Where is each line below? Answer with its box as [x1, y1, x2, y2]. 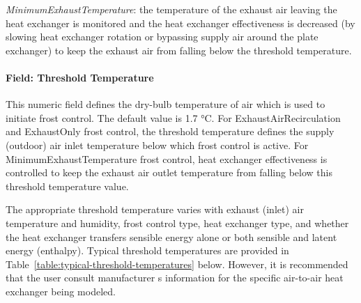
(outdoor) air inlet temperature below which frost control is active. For [6, 137, 309, 152]
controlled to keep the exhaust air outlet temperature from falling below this [6, 165, 332, 180]
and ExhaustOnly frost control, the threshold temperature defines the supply [6, 124, 335, 139]
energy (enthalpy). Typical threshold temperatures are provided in [6, 243, 289, 258]
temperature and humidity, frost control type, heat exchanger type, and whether [6, 215, 349, 230]
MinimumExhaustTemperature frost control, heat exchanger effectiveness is [6, 151, 328, 166]
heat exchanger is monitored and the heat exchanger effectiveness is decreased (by [6, 15, 355, 30]
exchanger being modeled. [6, 283, 116, 298]
